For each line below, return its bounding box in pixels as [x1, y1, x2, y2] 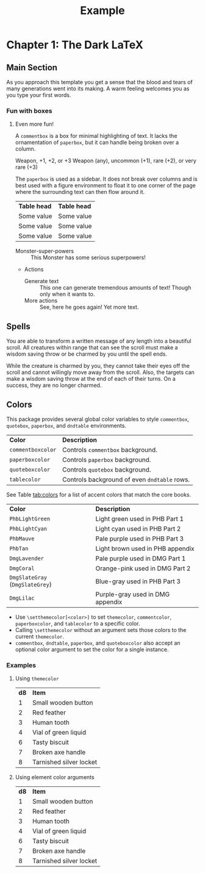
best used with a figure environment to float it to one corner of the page [15, 182, 196, 189]
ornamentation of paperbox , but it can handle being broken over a [15, 138, 179, 146]
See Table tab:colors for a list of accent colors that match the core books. [6, 490, 192, 498]
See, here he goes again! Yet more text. [39, 303, 139, 311]
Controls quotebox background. [62, 465, 151, 473]
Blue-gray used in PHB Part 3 [95, 577, 181, 586]
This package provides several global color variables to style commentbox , [6, 415, 189, 423]
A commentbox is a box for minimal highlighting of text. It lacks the [15, 132, 178, 140]
